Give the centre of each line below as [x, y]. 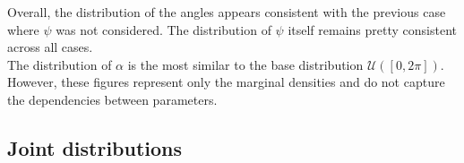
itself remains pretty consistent [372, 29]
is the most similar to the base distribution [245, 64]
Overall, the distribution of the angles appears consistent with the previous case [227, 12]
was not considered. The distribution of [163, 29]
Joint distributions [95, 147]
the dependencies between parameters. [112, 99]
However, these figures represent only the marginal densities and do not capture [226, 82]
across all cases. [50, 47]
